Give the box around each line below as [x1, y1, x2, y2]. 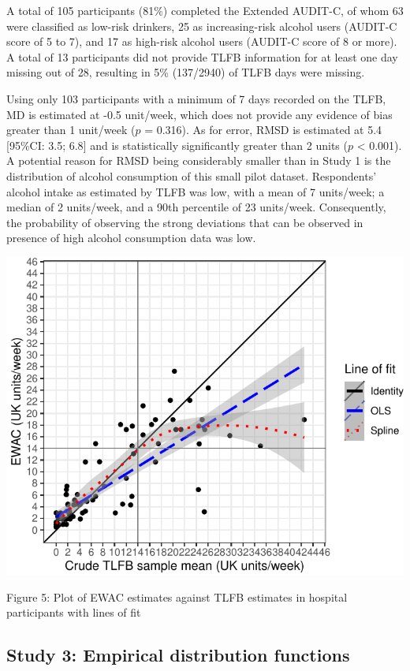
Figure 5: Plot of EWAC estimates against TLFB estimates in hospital [6, 588, 348, 605]
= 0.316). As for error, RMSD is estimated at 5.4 [144, 121, 382, 138]
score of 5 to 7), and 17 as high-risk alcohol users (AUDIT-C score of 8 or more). [6, 33, 397, 50]
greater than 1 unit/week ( [6, 121, 136, 138]
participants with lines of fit [6, 604, 141, 621]
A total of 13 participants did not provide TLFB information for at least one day [6, 48, 398, 65]
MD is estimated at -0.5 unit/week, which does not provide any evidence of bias [6, 106, 393, 122]
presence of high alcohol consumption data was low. [6, 229, 256, 246]
